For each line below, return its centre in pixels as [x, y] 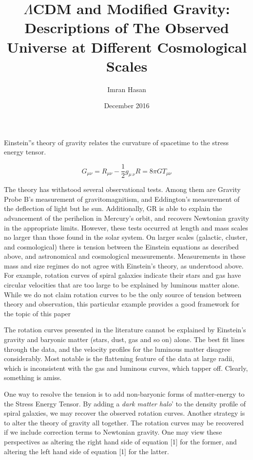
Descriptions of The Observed [127, 28]
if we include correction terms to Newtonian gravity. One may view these [113, 432]
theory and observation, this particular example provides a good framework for [122, 304]
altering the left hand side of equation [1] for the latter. [87, 451]
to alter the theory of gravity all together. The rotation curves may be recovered [124, 422]
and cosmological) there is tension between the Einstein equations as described [121, 246]
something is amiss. [33, 377]
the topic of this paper [38, 313]
